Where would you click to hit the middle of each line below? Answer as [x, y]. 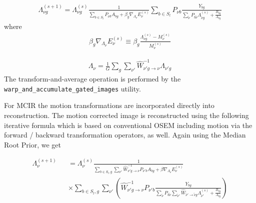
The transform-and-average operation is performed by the [92, 79]
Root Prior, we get [33, 144]
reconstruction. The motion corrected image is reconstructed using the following [126, 115]
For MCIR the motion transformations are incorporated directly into [109, 105]
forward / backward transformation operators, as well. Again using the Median [125, 135]
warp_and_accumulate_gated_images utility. [72, 88]
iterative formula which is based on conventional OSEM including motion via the [128, 125]
